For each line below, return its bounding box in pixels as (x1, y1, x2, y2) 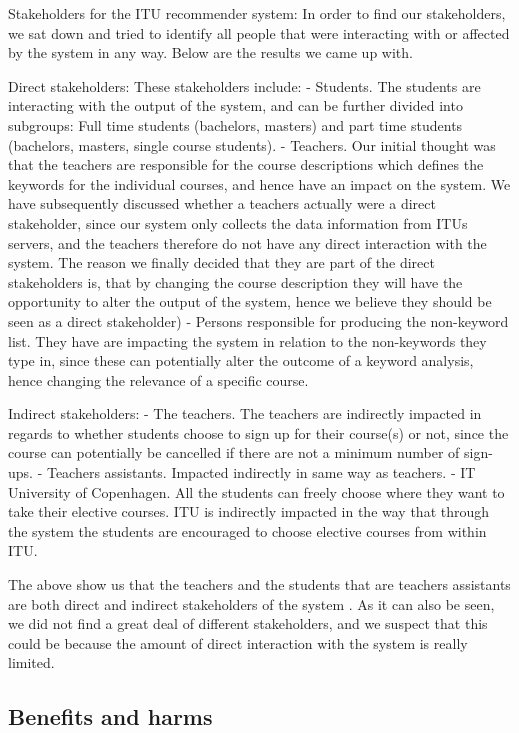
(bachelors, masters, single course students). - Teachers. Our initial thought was (8, 134, 496, 155)
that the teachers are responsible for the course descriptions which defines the (8, 154, 484, 175)
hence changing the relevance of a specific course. (8, 369, 309, 390)
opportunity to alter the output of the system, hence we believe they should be (8, 291, 492, 312)
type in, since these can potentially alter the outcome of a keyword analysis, (8, 350, 474, 371)
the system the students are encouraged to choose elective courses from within (8, 520, 487, 541)
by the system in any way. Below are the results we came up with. (8, 42, 413, 63)
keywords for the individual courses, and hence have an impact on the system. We (8, 173, 511, 194)
